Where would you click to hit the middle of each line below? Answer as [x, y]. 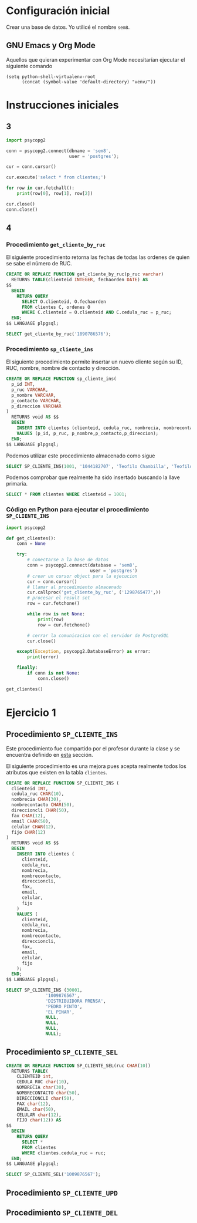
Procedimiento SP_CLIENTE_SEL [62, 1052]
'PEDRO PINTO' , [64, 1006]
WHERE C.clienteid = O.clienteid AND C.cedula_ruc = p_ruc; [96, 312]
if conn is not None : [54, 673]
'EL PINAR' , [60, 1012]
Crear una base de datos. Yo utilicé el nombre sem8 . [68, 27]
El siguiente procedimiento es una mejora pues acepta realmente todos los [96, 766]
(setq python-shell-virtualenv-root [51, 77]
